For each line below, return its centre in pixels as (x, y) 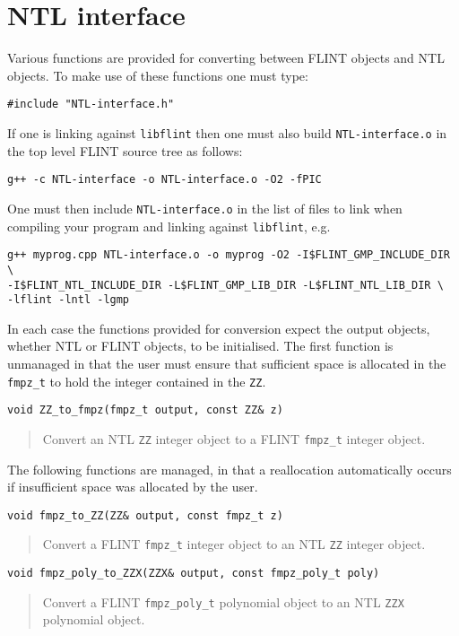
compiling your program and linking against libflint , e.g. (169, 226)
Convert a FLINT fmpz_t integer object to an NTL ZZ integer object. (234, 544)
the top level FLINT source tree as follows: (125, 150)
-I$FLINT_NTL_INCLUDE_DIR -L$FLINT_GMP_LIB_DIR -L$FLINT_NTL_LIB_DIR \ (225, 285)
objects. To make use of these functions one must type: (158, 75)
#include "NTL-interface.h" (91, 105)
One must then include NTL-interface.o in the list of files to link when (205, 208)
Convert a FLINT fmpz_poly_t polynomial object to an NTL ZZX (223, 601)
